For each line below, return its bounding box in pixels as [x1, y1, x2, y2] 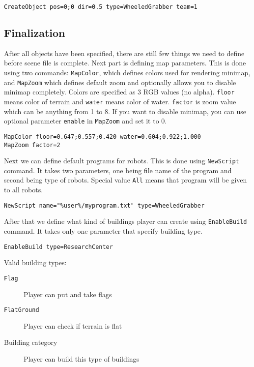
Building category [4, 337, 57, 347]
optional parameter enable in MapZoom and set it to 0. [4, 116, 167, 126]
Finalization [4, 25, 65, 40]
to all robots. [4, 184, 43, 195]
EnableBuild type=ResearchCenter [4, 243, 113, 250]
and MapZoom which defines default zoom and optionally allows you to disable [4, 77, 236, 87]
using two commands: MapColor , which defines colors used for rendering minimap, [4, 67, 251, 78]
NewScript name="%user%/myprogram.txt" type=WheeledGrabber [4, 202, 205, 209]
